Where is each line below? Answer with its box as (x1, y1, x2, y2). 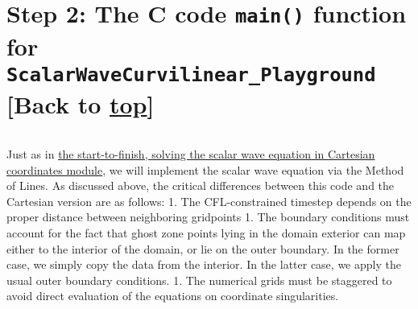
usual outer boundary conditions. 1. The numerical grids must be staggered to (6, 271, 392, 288)
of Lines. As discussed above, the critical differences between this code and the (6, 177, 395, 194)
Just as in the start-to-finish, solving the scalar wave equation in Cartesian (6, 145, 375, 162)
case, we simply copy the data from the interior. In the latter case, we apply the (6, 256, 401, 273)
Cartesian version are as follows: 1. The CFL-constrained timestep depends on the (6, 192, 412, 209)
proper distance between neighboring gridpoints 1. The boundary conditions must (6, 208, 410, 225)
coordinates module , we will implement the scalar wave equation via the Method (6, 161, 404, 178)
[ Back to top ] (6, 88, 155, 120)
